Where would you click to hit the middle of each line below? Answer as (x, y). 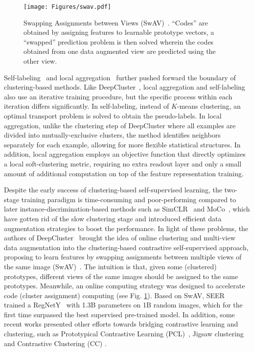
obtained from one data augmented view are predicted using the (120, 51)
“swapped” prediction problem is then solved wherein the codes (119, 41)
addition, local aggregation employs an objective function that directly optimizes (125, 154)
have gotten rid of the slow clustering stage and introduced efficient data (113, 218)
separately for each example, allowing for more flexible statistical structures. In (122, 144)
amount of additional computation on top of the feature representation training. (124, 173)
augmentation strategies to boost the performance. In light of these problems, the (126, 228)
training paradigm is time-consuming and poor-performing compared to (129, 199)
